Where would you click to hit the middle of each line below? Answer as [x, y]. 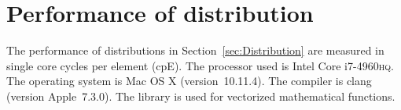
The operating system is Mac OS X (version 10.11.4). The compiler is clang [189, 81]
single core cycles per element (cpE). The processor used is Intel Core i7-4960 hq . [200, 65]
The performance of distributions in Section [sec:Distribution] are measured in [195, 50]
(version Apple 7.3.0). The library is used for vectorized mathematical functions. [201, 96]
